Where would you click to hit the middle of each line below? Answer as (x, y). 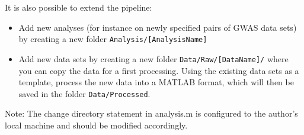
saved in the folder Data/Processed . (84, 93)
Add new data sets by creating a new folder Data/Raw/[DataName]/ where (153, 58)
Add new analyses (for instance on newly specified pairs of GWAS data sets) (158, 27)
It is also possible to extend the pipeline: (79, 7)
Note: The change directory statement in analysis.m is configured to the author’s (151, 113)
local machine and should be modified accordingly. (96, 125)
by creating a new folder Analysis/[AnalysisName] (113, 39)
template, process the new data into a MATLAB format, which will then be (156, 82)
